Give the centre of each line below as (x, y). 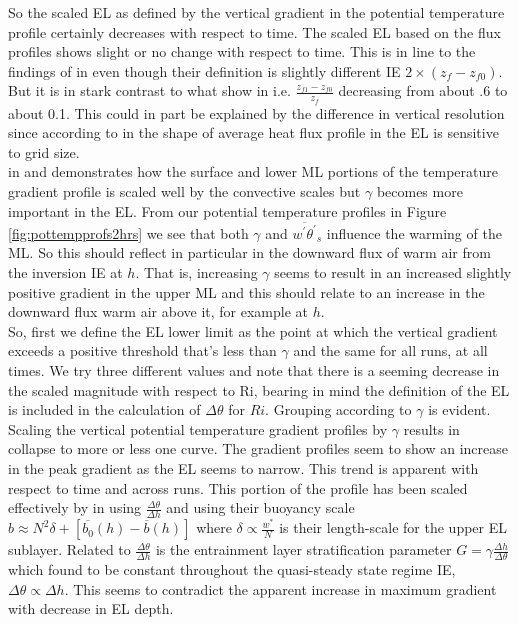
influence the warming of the (414, 232)
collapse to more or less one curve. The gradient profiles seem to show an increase (258, 448)
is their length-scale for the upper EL (393, 527)
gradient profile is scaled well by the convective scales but (184, 190)
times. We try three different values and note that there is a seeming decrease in (254, 370)
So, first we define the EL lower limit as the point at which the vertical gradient (253, 330)
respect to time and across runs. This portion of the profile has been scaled (238, 487)
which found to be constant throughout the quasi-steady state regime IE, (232, 568)
